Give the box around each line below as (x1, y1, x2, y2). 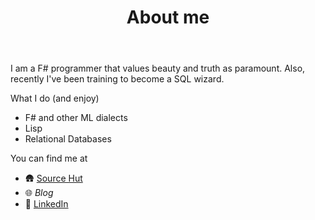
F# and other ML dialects (24, 112, 128, 124)
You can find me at (10, 152, 88, 165)
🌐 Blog (24, 187, 54, 199)
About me (126, 6, 210, 29)
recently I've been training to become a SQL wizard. (10, 73, 225, 85)
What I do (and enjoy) (10, 92, 100, 105)
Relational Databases (24, 133, 112, 145)
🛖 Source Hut (24, 172, 83, 185)
